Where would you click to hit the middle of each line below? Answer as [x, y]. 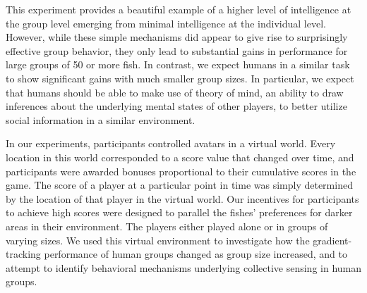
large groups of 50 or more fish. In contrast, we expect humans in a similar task [178, 64]
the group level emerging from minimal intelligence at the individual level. [166, 23]
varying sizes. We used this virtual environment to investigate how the [158, 240]
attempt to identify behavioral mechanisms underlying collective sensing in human [184, 267]
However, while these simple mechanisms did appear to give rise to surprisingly [177, 37]
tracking [23, 254]
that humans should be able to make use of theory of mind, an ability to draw [175, 92]
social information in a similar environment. [101, 119]
